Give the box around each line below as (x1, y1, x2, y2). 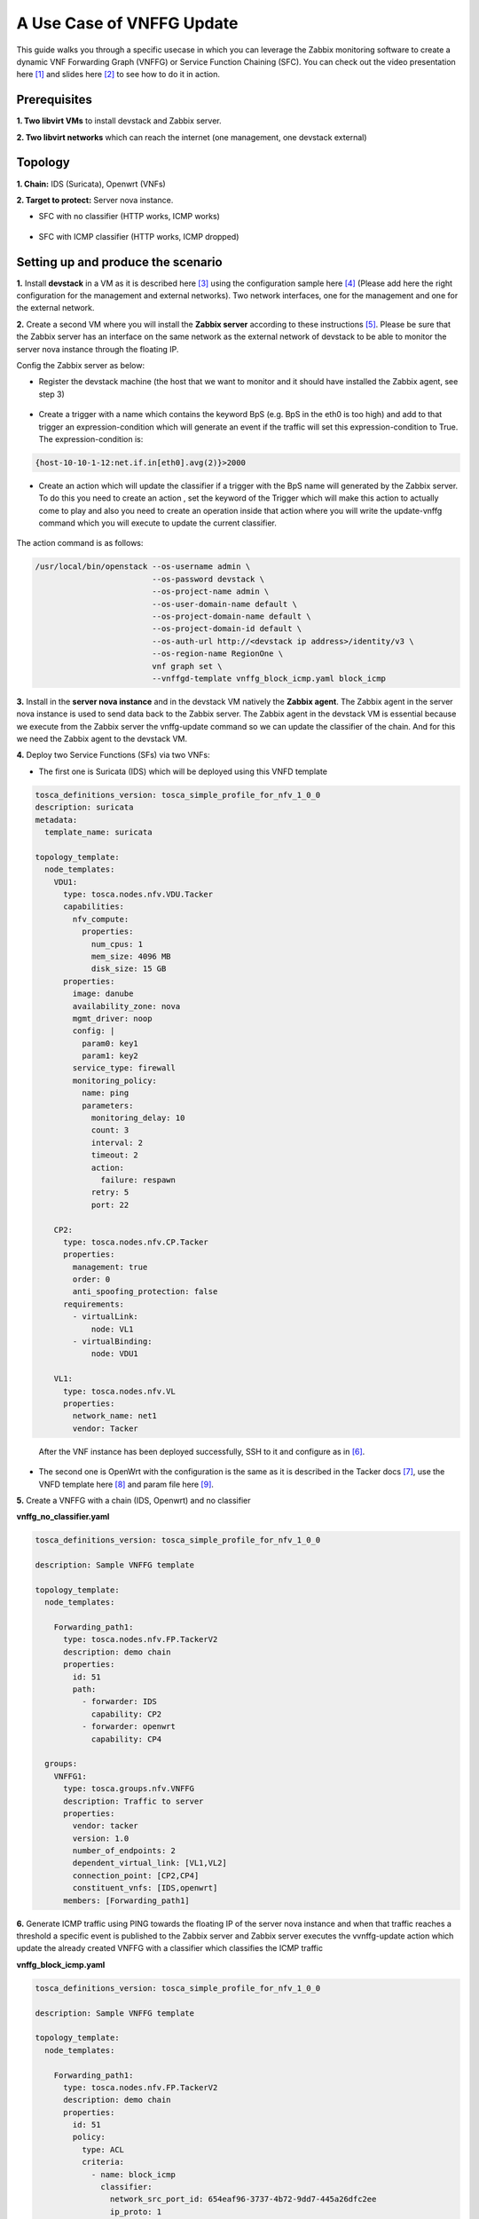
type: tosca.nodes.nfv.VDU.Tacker (63, 888, 213, 899)
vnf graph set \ (152, 661, 223, 671)
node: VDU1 (90, 1349, 139, 1359)
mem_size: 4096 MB (90, 951, 172, 961)
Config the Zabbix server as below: (16, 359, 145, 370)
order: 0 (72, 1275, 111, 1284)
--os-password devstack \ (152, 573, 265, 584)
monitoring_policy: (72, 1075, 157, 1086)
